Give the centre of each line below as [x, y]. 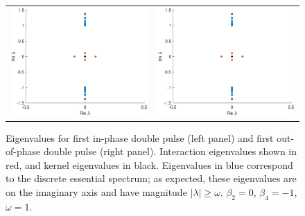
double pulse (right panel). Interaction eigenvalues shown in [170, 151]
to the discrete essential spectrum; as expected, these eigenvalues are [151, 178]
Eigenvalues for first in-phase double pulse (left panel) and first [140, 137]
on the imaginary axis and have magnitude [96, 192]
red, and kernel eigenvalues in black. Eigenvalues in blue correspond [149, 164]
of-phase [23, 151]
